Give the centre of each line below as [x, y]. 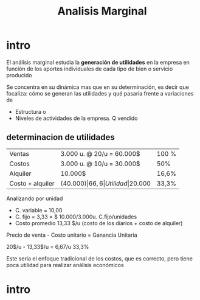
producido [19, 75]
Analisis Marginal [102, 11]
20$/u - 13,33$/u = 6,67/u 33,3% [48, 246]
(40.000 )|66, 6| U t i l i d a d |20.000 [105, 183]
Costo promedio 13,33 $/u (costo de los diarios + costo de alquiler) [99, 223]
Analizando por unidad [35, 198]
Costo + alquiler [32, 183]
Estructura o [31, 111]
